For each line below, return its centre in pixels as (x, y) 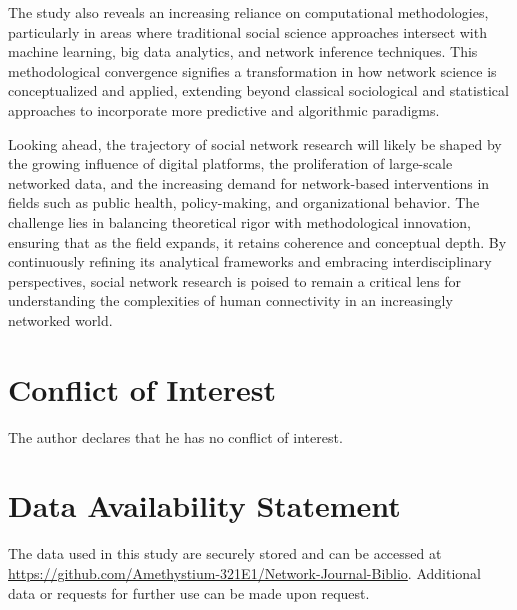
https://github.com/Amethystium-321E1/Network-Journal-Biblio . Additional (244, 572)
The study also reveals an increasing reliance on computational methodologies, (248, 12)
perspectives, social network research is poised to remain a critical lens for (235, 280)
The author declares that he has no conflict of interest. (175, 436)
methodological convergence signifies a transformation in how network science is (252, 70)
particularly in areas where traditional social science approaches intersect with (247, 31)
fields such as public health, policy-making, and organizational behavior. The (244, 202)
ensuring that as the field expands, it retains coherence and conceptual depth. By (257, 241)
